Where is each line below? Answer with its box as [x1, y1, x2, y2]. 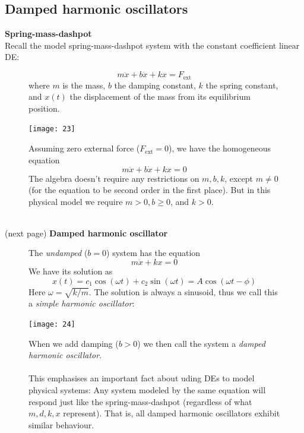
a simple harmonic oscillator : [28, 297, 135, 309]
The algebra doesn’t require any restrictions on [28, 172, 199, 184]
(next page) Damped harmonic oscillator [5, 226, 168, 239]
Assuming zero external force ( [28, 142, 140, 154]
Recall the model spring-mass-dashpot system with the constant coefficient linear [5, 39, 300, 51]
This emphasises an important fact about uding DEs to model [28, 372, 255, 384]
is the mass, [62, 78, 106, 91]
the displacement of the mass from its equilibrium [69, 90, 251, 103]
